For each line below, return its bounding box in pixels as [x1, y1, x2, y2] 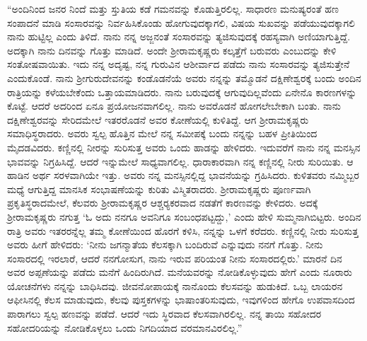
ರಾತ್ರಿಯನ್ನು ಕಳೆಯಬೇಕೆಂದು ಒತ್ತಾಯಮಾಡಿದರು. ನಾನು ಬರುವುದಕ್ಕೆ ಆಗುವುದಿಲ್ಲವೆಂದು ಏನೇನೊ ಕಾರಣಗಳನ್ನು [7, 84, 357, 99]
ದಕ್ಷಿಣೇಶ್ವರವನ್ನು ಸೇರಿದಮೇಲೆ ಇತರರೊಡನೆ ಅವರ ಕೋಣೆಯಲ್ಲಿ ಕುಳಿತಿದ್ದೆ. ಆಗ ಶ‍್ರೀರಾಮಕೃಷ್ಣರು [7, 112, 309, 127]
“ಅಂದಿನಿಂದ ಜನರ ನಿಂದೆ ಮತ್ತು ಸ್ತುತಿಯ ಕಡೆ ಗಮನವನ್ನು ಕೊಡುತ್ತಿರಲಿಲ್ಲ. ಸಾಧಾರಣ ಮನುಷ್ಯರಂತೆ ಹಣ [7, 1, 339, 16]
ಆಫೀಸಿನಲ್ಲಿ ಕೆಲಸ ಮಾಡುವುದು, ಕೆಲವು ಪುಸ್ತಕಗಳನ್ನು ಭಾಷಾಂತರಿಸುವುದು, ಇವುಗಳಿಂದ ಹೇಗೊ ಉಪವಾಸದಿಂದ [7, 292, 355, 307]
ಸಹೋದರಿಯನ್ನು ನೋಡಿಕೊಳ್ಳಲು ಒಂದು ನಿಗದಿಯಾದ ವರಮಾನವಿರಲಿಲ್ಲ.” [7, 320, 243, 335]
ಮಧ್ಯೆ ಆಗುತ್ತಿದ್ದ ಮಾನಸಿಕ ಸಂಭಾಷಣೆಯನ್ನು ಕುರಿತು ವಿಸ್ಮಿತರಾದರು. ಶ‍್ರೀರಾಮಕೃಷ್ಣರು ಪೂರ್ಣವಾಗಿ [7, 181, 311, 196]
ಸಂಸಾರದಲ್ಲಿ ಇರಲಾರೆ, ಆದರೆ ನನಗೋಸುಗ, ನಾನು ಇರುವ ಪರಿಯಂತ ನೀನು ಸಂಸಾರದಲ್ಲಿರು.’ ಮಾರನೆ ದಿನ [7, 250, 342, 265]
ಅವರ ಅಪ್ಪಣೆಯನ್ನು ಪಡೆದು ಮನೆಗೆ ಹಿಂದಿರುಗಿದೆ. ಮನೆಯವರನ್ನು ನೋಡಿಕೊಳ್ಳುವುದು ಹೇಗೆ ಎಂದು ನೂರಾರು [7, 265, 352, 279]
